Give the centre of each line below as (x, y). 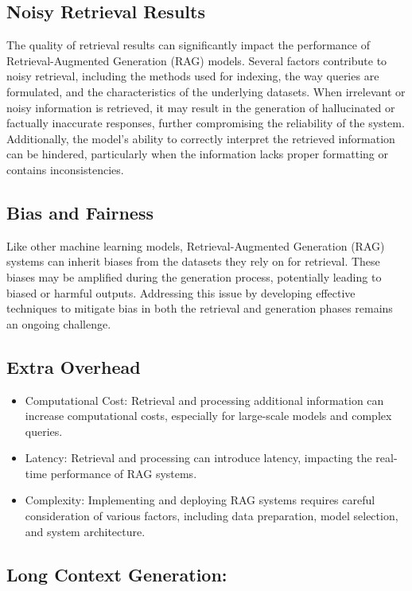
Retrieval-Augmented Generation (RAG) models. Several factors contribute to (197, 60)
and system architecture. (85, 531)
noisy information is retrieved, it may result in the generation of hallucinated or (201, 107)
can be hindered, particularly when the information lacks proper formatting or (197, 154)
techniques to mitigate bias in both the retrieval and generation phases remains (200, 308)
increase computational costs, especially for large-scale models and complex (208, 416)
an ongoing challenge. (59, 323)
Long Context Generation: (117, 574)
